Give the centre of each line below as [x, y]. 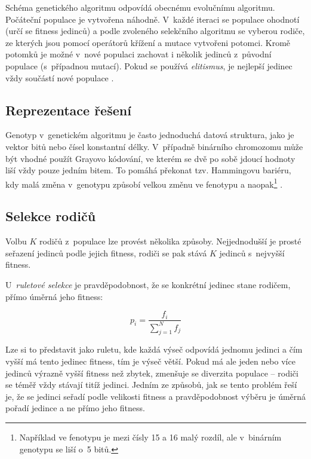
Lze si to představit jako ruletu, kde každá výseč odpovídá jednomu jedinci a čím [154, 349]
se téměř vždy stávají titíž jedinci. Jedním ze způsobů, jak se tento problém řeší [151, 385]
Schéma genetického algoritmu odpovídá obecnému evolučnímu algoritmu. [140, 7]
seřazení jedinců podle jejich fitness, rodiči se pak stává [106, 253]
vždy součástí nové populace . [60, 77]
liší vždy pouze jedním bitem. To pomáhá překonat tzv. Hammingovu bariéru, [148, 170]
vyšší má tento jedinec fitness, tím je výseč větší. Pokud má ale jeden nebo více [150, 361]
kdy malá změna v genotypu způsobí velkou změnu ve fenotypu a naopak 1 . [144, 183]
